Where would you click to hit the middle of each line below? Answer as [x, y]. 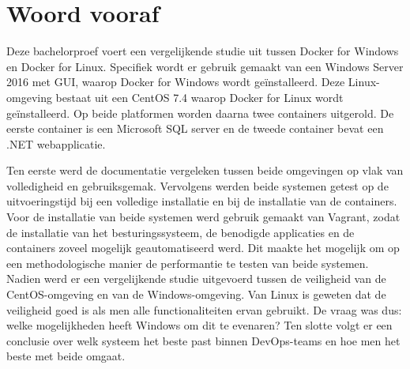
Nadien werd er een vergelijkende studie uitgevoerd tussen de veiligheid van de [196, 279]
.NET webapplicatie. [56, 143]
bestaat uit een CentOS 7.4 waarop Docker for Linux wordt [199, 97]
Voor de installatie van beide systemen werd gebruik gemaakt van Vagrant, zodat [203, 217]
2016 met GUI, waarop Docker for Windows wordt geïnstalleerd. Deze [176, 82]
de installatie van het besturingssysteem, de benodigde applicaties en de [181, 232]
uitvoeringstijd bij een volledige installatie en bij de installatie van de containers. [202, 201]
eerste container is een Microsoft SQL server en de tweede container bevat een [195, 128]
